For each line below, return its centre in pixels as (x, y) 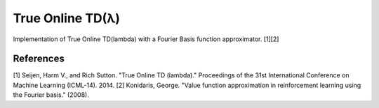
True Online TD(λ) (67, 18)
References (39, 59)
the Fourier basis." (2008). (51, 95)
